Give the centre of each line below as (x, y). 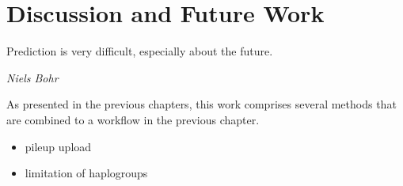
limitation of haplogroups (86, 173)
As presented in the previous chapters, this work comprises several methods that (201, 104)
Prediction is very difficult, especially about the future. (140, 51)
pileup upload (58, 146)
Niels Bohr (32, 77)
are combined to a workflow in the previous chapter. (133, 119)
